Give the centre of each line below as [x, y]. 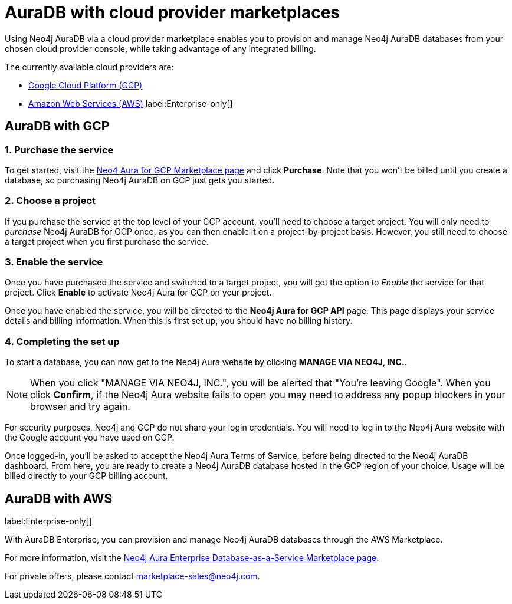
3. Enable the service [54, 262]
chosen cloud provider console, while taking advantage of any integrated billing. [160, 48]
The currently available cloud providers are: [89, 67]
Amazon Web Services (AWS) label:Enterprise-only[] [131, 103]
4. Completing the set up [62, 341]
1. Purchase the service [59, 150]
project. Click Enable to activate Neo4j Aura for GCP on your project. [138, 293]
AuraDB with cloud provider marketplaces [173, 12]
